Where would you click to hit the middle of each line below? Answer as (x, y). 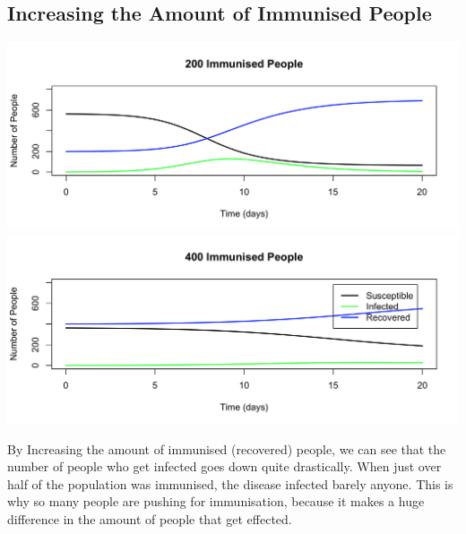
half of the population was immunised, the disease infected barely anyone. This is (230, 483)
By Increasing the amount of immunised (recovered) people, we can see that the (227, 448)
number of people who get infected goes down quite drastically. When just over (224, 466)
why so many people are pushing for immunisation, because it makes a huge (216, 501)
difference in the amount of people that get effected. (150, 519)
